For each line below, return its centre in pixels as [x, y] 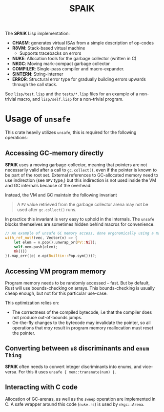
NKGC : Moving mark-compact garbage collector [61, 64]
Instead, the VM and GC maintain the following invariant [61, 195]
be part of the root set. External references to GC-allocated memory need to [82, 175]
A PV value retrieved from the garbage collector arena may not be [82, 204]
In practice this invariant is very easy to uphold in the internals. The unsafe [80, 219]
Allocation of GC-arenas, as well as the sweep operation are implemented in [80, 399]
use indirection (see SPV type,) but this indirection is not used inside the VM [81, 180]
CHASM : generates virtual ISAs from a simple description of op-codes [83, 43]
